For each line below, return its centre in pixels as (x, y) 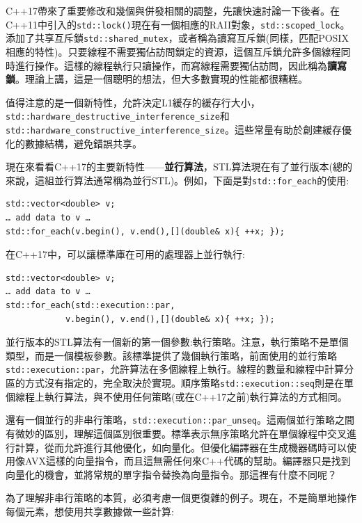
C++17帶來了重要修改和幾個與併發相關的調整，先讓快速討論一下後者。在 (173, 10)
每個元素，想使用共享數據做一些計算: (90, 511)
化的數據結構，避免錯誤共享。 (74, 143)
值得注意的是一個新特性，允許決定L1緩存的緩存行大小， (133, 102)
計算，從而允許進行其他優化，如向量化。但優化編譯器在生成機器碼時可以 (181, 447)
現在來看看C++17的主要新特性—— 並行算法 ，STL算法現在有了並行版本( (169, 167)
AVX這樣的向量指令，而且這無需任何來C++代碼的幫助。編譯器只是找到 (188, 461)
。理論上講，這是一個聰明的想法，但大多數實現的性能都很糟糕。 (162, 79)
